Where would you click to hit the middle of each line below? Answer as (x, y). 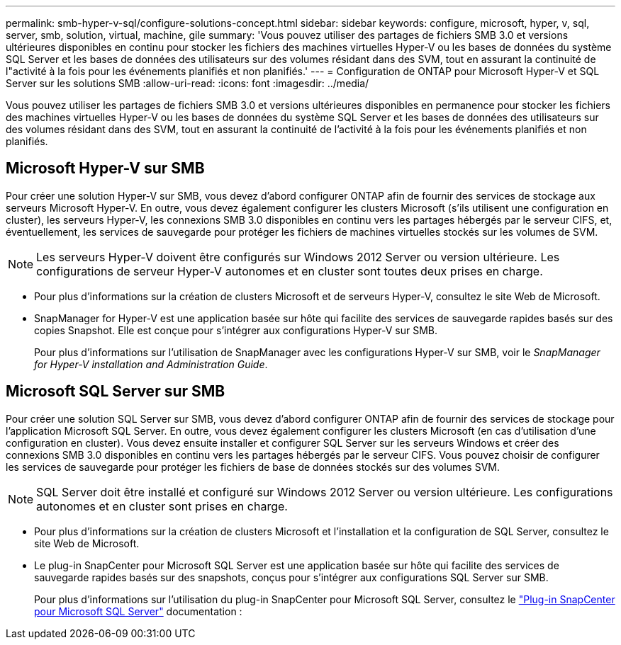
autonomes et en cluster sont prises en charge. (162, 506)
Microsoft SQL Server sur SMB (116, 392)
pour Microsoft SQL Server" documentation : (138, 611)
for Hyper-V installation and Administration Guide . (151, 364)
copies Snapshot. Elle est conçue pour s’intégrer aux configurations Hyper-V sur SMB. (236, 330)
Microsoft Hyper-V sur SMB (105, 169)
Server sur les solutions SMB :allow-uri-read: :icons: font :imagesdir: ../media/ (188, 83)
